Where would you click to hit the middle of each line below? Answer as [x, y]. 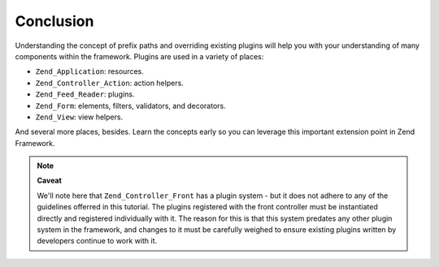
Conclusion [54, 21]
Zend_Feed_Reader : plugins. [85, 94]
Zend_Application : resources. [89, 71]
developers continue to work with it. [97, 241]
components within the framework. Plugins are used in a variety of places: [139, 56]
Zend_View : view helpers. [79, 117]
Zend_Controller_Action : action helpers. [110, 83]
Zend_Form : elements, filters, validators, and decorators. [131, 106]
